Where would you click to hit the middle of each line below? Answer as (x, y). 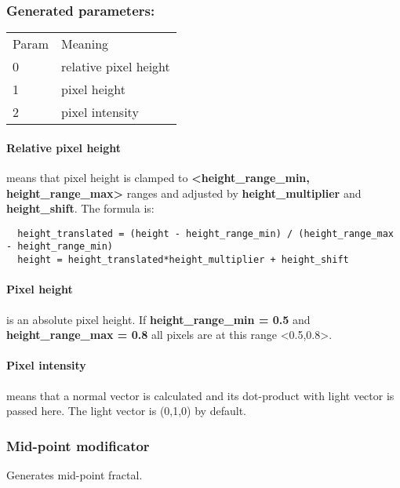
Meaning (85, 44)
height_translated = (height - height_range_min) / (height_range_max (205, 233)
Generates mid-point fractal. (75, 474)
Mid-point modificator (78, 445)
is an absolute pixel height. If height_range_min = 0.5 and (158, 319)
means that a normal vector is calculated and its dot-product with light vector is (200, 395)
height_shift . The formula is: (80, 208)
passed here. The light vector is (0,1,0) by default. (126, 411)
